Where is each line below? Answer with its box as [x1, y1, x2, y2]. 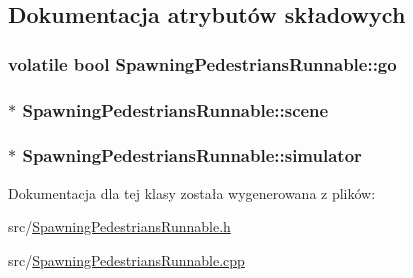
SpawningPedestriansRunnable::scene [22, 97, 329, 122]
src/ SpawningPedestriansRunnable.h [8, 216, 231, 237]
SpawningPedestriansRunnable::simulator [22, 143, 362, 168]
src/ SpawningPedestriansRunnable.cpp [8, 249, 245, 270]
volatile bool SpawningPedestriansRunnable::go [8, 51, 397, 76]
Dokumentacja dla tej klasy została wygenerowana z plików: [8, 182, 376, 203]
